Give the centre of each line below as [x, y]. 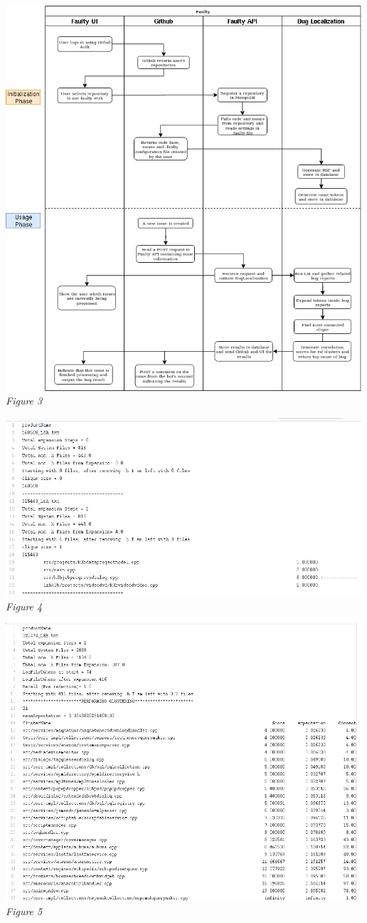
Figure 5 [24, 911]
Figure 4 [24, 606]
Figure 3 [24, 401]
